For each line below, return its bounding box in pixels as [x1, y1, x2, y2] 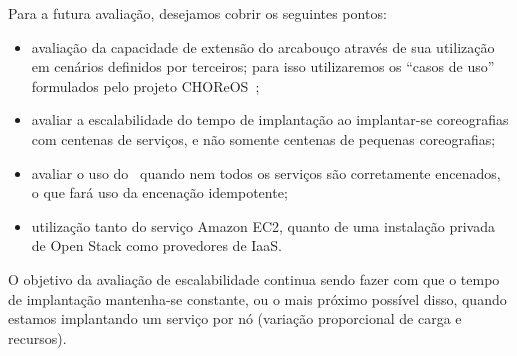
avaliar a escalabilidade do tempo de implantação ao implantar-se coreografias [31, 109, 509, 130]
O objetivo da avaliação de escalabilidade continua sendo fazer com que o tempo [8, 268, 500, 289]
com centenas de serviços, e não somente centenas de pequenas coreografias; [31, 128, 496, 149]
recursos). [8, 327, 67, 348]
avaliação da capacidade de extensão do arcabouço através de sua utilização [31, 36, 495, 57]
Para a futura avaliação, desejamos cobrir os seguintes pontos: [8, 3, 387, 23]
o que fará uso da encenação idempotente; [31, 182, 288, 203]
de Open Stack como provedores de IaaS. [31, 235, 282, 256]
